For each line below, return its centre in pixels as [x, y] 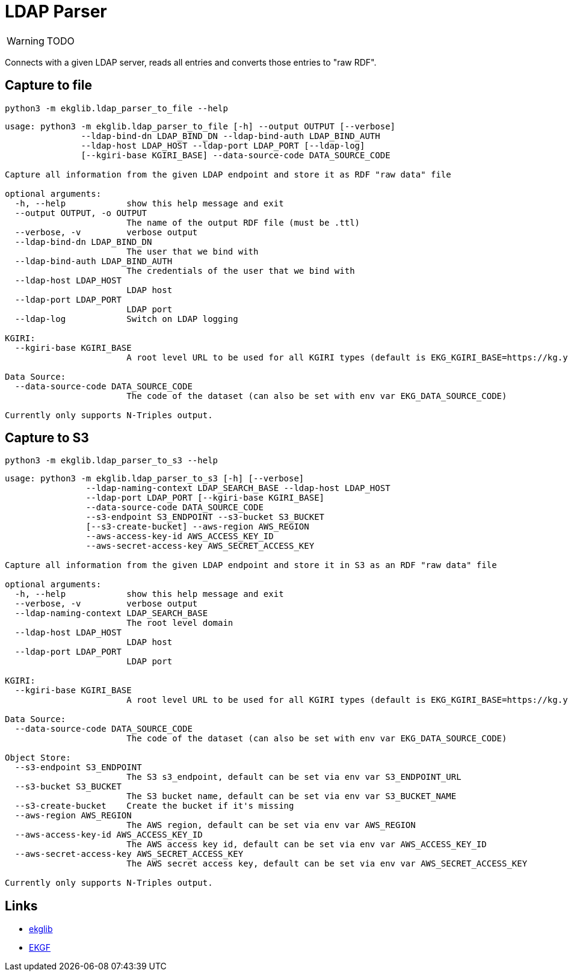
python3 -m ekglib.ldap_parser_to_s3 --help [112, 461]
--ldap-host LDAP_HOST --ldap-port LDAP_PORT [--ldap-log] [223, 145]
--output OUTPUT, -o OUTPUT [81, 213]
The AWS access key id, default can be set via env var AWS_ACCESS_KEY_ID [307, 845]
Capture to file [49, 85]
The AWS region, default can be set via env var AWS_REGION [271, 825]
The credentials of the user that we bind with [241, 270]
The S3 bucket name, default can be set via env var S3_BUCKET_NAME [292, 796]
